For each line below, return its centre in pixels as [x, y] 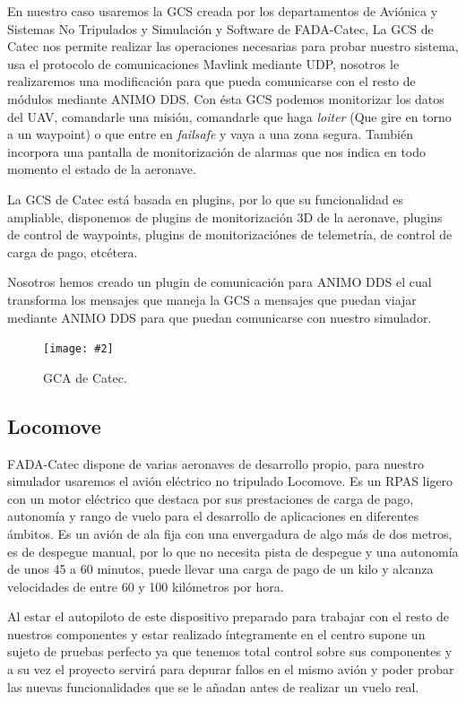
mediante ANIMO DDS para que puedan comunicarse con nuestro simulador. [220, 317]
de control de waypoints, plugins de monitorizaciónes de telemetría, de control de [230, 234]
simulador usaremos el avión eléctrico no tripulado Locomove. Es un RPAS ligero [230, 481]
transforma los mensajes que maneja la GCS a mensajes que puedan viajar [212, 299]
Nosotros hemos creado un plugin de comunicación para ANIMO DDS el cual [220, 282]
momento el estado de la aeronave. [102, 169]
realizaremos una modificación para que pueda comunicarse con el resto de [211, 81]
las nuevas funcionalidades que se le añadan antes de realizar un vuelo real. [213, 686]
